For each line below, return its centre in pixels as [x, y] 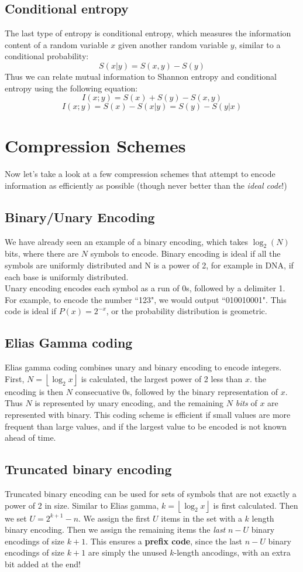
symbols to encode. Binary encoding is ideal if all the [185, 253]
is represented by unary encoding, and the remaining [129, 403]
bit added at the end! [43, 564]
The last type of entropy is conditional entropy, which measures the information [148, 33]
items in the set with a [202, 518]
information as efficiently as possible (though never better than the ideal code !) [146, 185]
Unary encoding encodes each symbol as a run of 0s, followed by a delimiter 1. [145, 288]
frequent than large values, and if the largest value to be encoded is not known [146, 426]
